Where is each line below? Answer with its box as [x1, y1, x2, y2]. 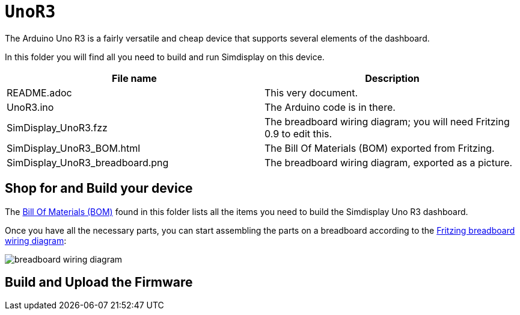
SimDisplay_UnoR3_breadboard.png [7, 156, 169, 169]
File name [112, 72, 157, 84]
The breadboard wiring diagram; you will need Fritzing [265, 115, 510, 128]
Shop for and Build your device [5, 181, 193, 196]
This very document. [265, 86, 358, 99]
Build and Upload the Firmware [5, 275, 193, 290]
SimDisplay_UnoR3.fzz [7, 121, 108, 134]
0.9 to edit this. [265, 127, 332, 140]
